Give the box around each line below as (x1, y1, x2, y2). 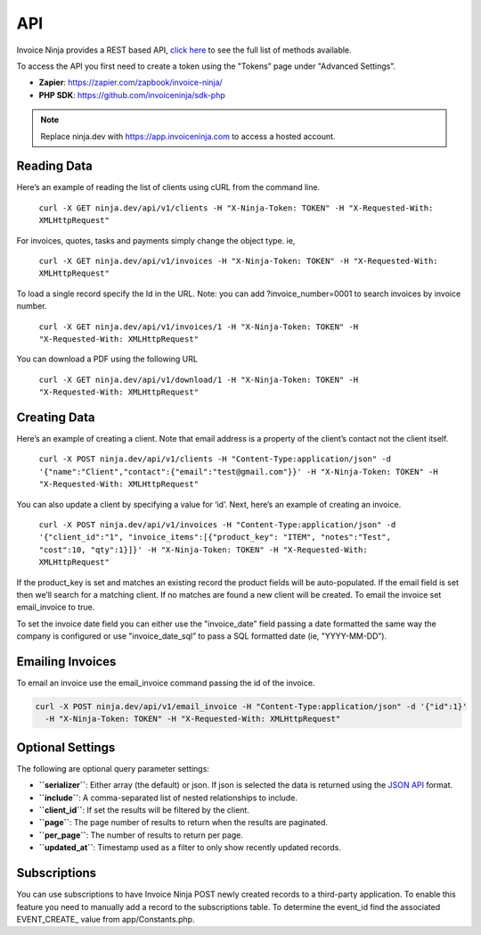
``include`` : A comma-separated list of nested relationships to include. (38, 792, 298, 803)
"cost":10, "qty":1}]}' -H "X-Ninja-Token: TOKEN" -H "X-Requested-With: (38, 544, 369, 555)
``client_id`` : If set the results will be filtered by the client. (38, 805, 249, 815)
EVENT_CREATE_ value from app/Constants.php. (16, 914, 195, 924)
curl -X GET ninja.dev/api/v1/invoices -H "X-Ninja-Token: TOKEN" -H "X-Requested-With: (38, 255, 438, 266)
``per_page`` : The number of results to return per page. (38, 830, 244, 840)
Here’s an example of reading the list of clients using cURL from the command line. (16, 182, 321, 193)
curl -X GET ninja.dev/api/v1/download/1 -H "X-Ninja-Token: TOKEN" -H (38, 375, 359, 385)
